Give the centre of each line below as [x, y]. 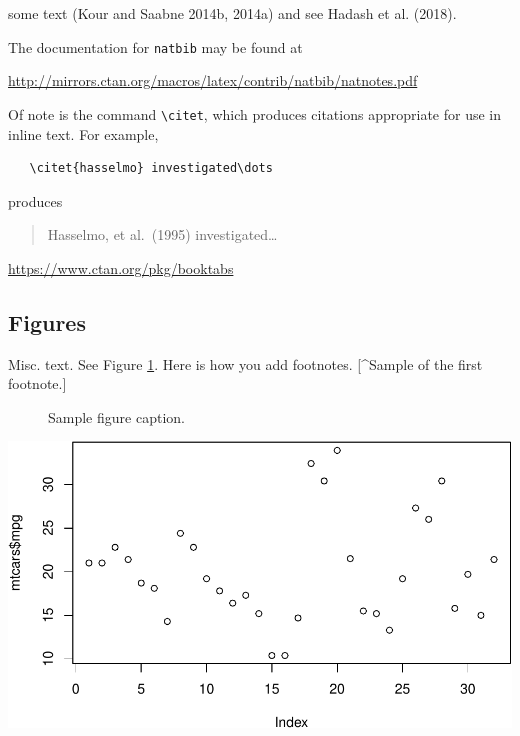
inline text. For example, [83, 133]
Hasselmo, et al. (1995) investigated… [162, 234]
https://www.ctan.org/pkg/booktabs [121, 267]
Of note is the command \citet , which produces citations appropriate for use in [254, 113]
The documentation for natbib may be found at [155, 46]
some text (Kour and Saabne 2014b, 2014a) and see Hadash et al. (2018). [232, 13]
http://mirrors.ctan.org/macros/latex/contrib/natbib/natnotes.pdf [213, 80]
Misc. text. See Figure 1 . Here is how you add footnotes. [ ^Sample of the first [245, 363]
